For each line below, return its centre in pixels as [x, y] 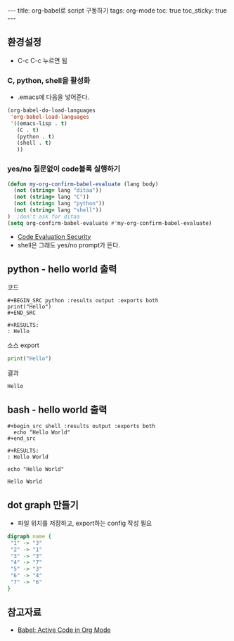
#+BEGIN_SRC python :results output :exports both [83, 301]
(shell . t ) [34, 143]
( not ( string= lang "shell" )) [58, 210]
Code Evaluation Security [54, 236]
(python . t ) [35, 136]
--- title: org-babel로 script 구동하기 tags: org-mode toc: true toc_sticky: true [117, 11]
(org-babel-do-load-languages [52, 110]
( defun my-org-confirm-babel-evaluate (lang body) [83, 184]
